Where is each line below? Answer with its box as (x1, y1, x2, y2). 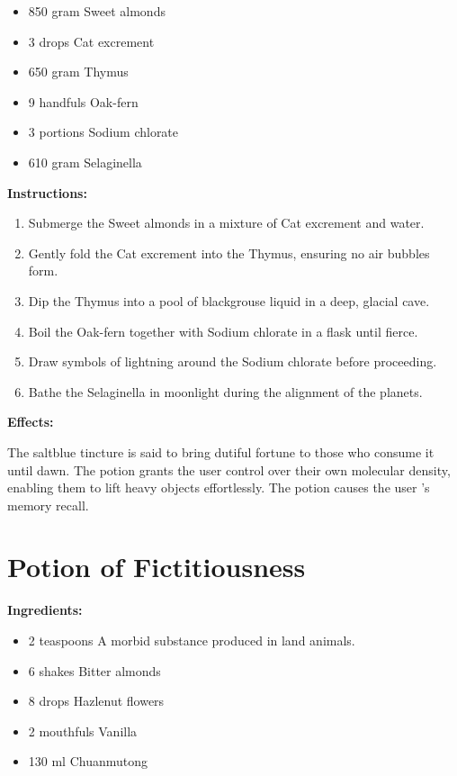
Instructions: (7, 183, 87, 202)
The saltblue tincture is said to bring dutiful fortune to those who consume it (7, 442, 435, 461)
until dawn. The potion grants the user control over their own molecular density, (7, 460, 451, 479)
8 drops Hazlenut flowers (28, 691, 165, 710)
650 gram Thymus (28, 62, 129, 81)
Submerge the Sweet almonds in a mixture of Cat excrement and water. (28, 213, 425, 232)
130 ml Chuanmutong (28, 752, 148, 771)
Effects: (7, 412, 54, 431)
